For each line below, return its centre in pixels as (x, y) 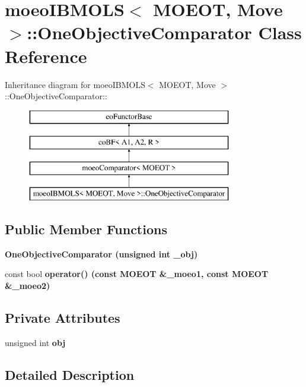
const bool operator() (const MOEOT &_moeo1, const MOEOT (137, 274)
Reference (46, 56)
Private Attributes (63, 317)
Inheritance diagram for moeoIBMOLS (75, 84)
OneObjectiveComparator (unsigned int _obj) (101, 254)
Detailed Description (70, 374)
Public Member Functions (86, 229)
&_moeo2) (28, 285)
